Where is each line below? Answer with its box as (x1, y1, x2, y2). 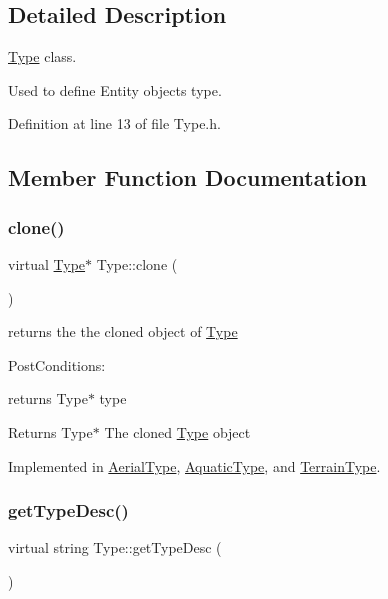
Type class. (8, 46, 77, 67)
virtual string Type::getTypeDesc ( (8, 537, 222, 558)
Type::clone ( (96, 253, 178, 274)
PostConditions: (8, 354, 106, 375)
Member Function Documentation (8, 162, 368, 193)
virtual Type (8, 253, 86, 274)
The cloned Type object (104, 421, 251, 442)
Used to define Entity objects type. (8, 79, 222, 100)
